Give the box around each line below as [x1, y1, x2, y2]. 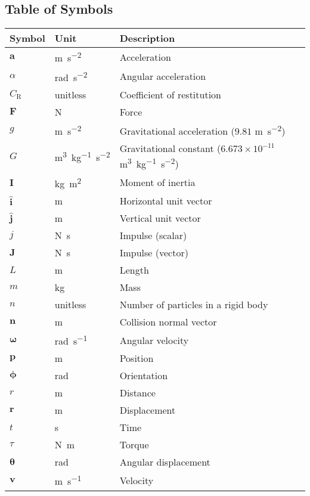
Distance [119, 386, 156, 400]
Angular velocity [119, 333, 189, 347]
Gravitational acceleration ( [119, 124, 235, 138]
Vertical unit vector [119, 210, 201, 225]
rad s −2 [54, 68, 88, 84]
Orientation [119, 368, 168, 383]
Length [119, 262, 149, 277]
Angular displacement [119, 455, 210, 469]
